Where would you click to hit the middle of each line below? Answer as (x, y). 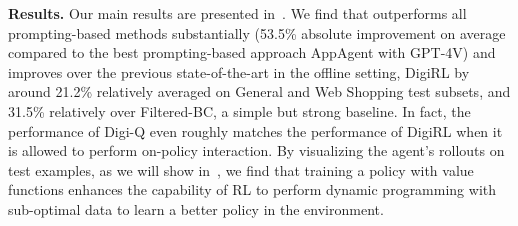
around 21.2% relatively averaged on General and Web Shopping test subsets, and (259, 91)
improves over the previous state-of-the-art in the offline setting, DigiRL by (239, 71)
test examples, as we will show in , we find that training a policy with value (241, 169)
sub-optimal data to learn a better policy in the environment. (196, 208)
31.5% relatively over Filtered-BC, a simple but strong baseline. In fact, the (239, 110)
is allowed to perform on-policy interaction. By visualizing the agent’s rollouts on (256, 150)
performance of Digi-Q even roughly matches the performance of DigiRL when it (255, 130)
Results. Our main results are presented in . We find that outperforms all (237, 13)
